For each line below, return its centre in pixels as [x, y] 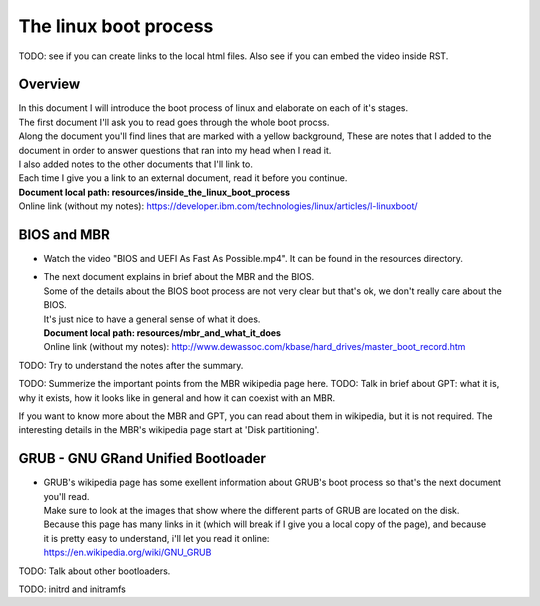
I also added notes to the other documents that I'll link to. [136, 164]
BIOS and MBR [64, 234]
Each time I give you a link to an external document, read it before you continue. [183, 178]
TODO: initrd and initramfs [72, 589]
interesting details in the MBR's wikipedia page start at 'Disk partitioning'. [169, 430]
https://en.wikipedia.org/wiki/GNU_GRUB [127, 552]
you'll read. [66, 496]
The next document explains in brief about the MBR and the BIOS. [179, 277]
